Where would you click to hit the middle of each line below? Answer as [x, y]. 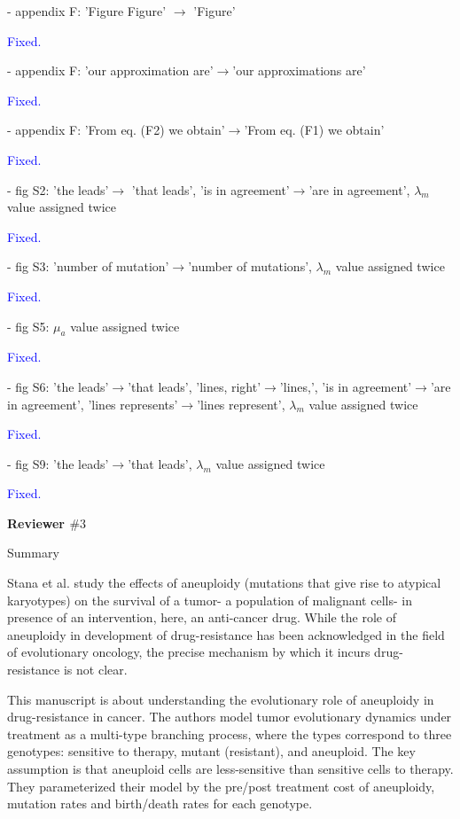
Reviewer [36, 523]
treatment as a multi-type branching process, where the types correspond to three [230, 733]
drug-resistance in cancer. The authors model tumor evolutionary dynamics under [230, 717]
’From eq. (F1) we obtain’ [314, 130]
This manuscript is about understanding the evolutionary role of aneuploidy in [221, 699]
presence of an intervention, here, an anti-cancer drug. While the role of [202, 617]
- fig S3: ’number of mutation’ [88, 266]
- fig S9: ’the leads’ [58, 463]
